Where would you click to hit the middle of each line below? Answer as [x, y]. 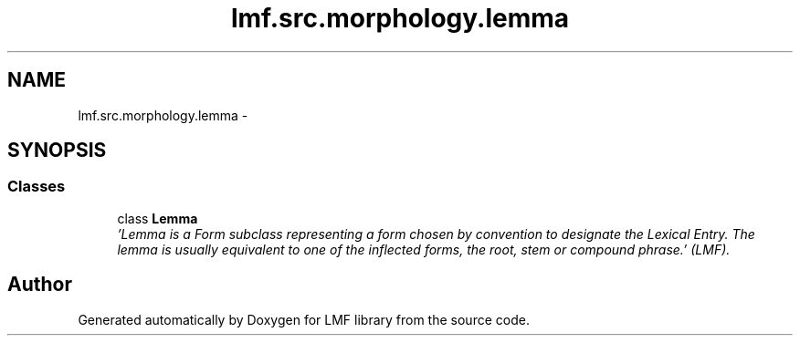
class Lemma [158, 218]
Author [40, 285]
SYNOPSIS [57, 151]
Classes [37, 187]
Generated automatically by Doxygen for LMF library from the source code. [304, 319]
